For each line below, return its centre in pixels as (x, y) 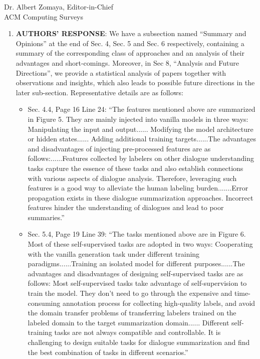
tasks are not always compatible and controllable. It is (138, 332)
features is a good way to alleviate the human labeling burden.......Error (138, 188)
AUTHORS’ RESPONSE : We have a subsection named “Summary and (131, 33)
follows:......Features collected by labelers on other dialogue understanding (141, 158)
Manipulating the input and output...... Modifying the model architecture (141, 129)
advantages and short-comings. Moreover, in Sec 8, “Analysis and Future (127, 62)
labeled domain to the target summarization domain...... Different (128, 322)
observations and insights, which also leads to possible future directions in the (135, 82)
